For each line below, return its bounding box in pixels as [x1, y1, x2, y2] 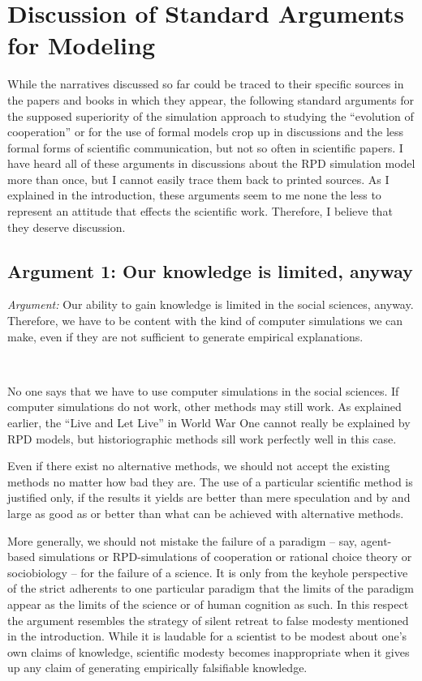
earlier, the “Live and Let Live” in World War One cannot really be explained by [7, 414, 411, 431]
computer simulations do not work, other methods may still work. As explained [7, 398, 402, 415]
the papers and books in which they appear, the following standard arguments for [7, 91, 415, 108]
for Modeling [7, 28, 156, 62]
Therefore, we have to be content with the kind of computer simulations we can [7, 312, 403, 329]
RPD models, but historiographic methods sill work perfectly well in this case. [7, 430, 397, 447]
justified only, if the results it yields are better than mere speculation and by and [7, 489, 411, 506]
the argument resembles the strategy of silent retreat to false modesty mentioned [7, 611, 409, 628]
